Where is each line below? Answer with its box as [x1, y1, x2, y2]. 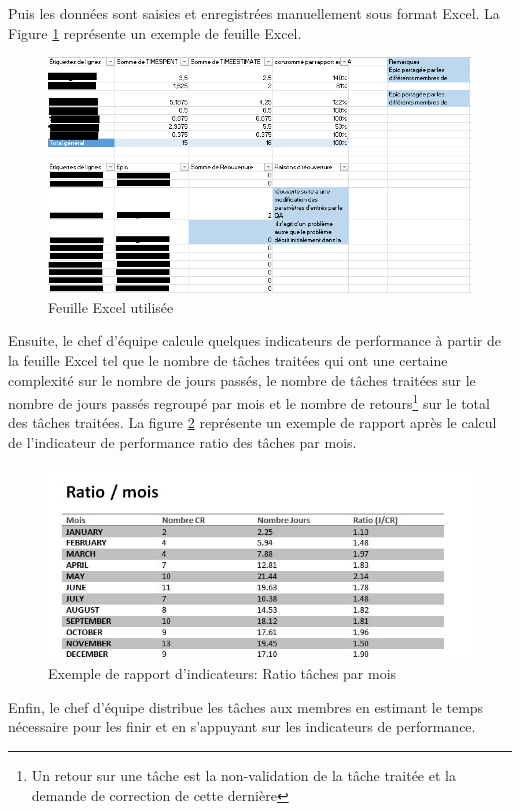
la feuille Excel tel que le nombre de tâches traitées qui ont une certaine [8, 349, 448, 370]
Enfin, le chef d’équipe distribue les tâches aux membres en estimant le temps [8, 696, 484, 717]
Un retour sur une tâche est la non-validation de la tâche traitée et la [31, 764, 456, 785]
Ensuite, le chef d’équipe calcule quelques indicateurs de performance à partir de [8, 330, 501, 351]
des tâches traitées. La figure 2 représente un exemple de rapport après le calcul [8, 412, 497, 433]
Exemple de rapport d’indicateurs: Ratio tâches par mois [48, 663, 397, 684]
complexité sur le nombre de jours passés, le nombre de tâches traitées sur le [8, 369, 476, 390]
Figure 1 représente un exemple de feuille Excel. [8, 22, 302, 43]
